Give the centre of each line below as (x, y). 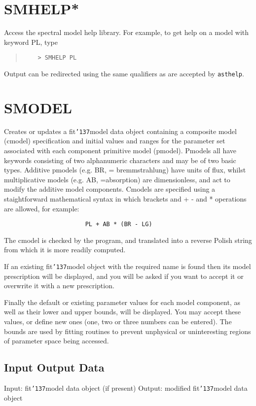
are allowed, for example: (42, 208)
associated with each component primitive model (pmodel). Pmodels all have (120, 150)
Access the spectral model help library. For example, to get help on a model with (127, 32)
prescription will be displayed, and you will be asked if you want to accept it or (124, 276)
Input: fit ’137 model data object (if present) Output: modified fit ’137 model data (126, 388)
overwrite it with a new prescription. (59, 286)
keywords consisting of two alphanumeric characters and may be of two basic (120, 160)
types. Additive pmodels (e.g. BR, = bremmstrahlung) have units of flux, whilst (125, 170)
